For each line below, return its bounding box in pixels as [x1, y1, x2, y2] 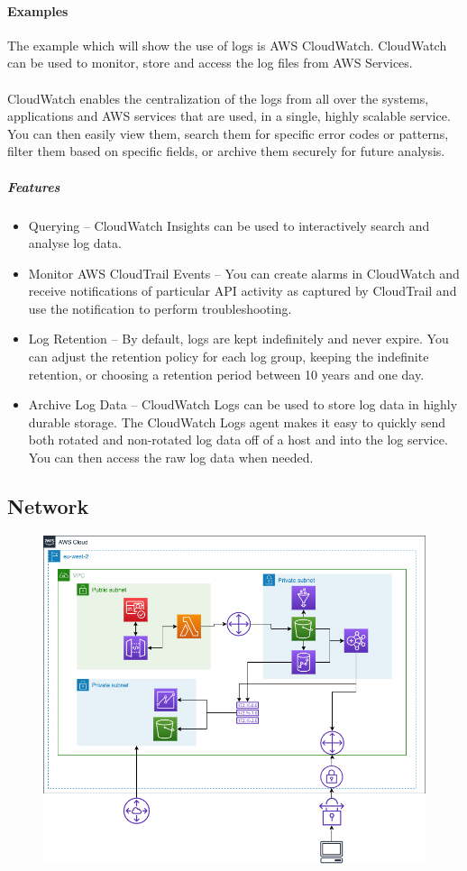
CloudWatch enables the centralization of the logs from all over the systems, [7, 88, 429, 107]
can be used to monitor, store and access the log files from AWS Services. [7, 53, 413, 72]
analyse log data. [28, 234, 122, 252]
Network [7, 492, 89, 520]
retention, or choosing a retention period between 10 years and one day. [28, 364, 425, 383]
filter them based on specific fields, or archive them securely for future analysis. [7, 142, 445, 160]
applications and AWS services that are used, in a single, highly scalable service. [7, 106, 451, 125]
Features [7, 177, 60, 196]
